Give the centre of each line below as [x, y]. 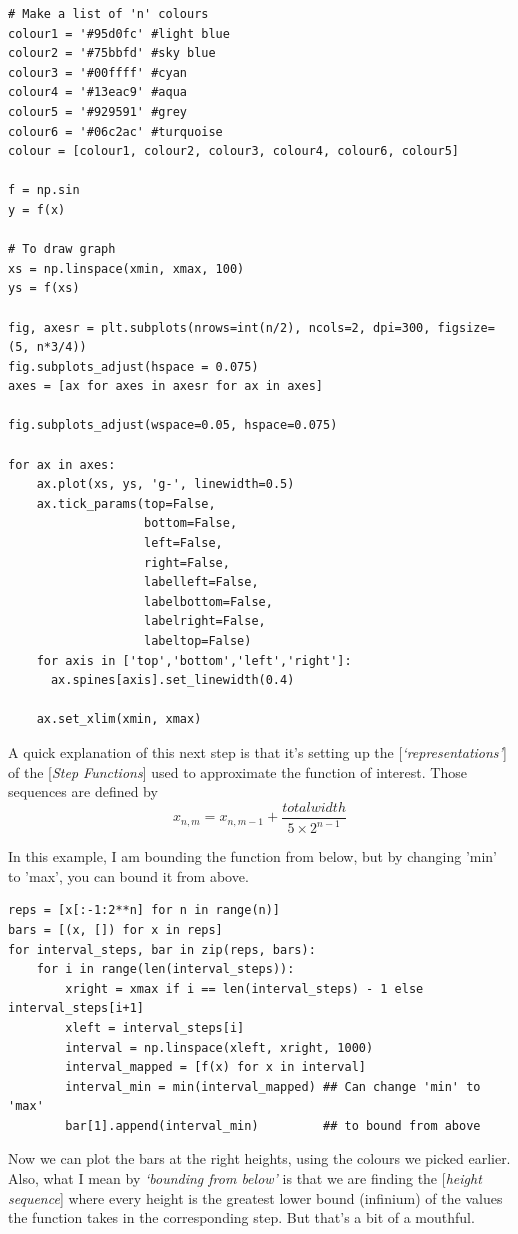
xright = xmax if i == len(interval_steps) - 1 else [244, 988]
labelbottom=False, [208, 601]
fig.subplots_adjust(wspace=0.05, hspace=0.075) [173, 425]
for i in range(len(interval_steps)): [165, 969]
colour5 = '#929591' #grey [97, 111]
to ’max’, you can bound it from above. [128, 875]
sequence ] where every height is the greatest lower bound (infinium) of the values [255, 1197]
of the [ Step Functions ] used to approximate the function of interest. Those [237, 771]
